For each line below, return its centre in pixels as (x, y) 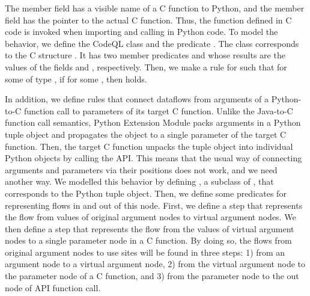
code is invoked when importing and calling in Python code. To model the (141, 32)
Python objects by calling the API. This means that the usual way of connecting (153, 158)
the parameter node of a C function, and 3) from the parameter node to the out (152, 276)
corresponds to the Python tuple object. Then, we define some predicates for (146, 193)
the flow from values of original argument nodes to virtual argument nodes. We (150, 217)
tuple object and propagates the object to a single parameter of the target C (146, 134)
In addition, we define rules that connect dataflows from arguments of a (137, 99)
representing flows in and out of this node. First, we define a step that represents (154, 205)
